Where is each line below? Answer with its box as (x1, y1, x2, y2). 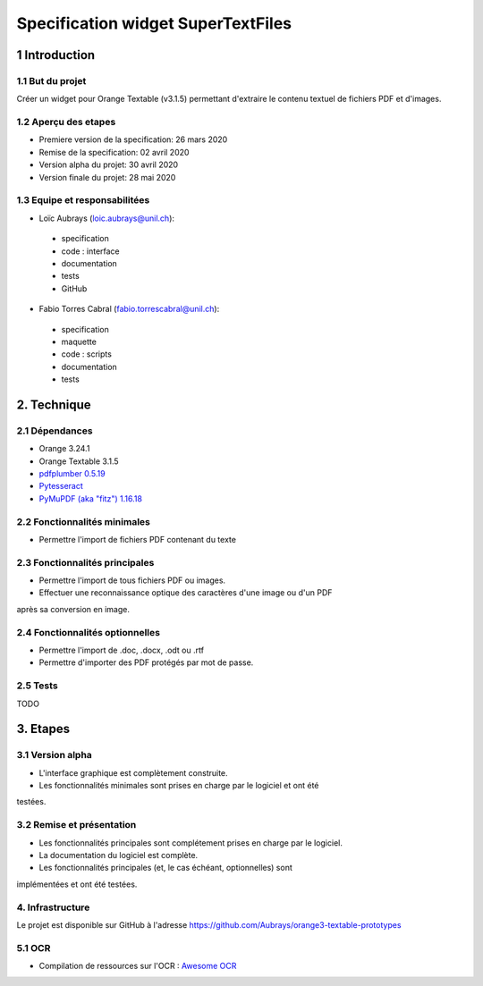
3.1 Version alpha (16, 749, 93, 762)
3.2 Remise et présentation (16, 819, 137, 831)
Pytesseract (38, 481, 84, 492)
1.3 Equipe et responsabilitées (16, 194, 150, 206)
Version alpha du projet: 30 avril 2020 (38, 159, 179, 170)
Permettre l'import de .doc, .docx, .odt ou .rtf (38, 645, 205, 655)
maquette (61, 336, 97, 347)
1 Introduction (16, 47, 96, 63)
